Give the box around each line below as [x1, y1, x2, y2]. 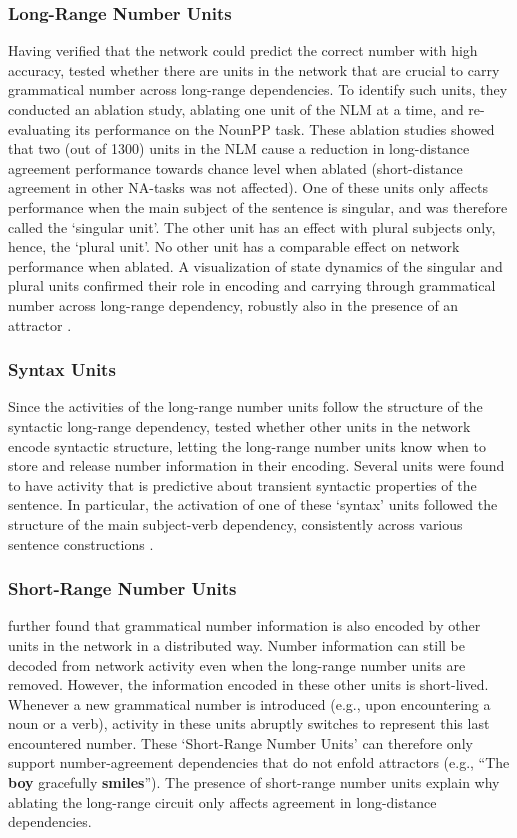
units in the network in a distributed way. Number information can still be [8, 634, 465, 655]
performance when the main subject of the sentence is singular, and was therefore [8, 196, 508, 217]
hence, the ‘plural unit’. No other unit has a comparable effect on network [8, 236, 460, 257]
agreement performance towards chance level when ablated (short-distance [8, 157, 463, 178]
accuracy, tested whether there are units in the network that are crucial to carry [8, 59, 500, 80]
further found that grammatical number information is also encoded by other [8, 615, 481, 636]
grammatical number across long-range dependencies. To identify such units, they [8, 79, 508, 100]
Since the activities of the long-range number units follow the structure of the [8, 396, 483, 417]
